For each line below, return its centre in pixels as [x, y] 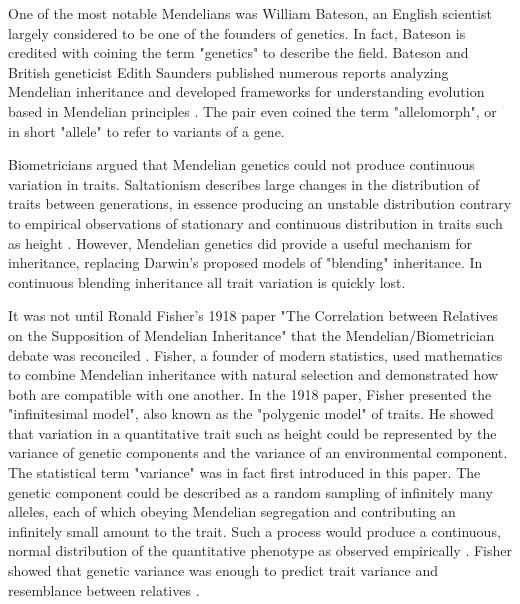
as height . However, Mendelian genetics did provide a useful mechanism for [240, 242]
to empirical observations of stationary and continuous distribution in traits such [255, 222]
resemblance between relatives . [104, 589]
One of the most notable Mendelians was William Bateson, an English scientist [250, 13]
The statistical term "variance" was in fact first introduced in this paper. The [244, 472]
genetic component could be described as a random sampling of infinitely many [250, 491]
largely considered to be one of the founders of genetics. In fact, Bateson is [237, 32]
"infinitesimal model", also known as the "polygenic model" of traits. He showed [251, 413]
